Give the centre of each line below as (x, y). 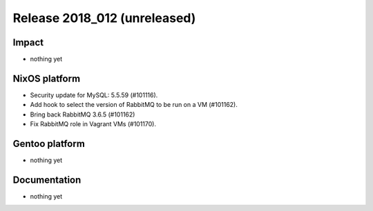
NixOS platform (47, 78)
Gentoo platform (49, 144)
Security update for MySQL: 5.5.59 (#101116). (94, 95)
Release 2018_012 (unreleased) (104, 18)
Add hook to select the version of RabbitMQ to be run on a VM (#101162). (134, 105)
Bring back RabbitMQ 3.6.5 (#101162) (83, 114)
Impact (28, 42)
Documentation (47, 180)
